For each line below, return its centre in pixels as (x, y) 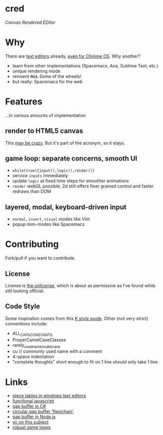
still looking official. (25, 291)
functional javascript (33, 401)
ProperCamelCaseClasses (39, 340)
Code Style (23, 306)
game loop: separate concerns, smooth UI (71, 158)
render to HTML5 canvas (44, 131)
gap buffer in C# (29, 406)
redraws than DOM (31, 191)
